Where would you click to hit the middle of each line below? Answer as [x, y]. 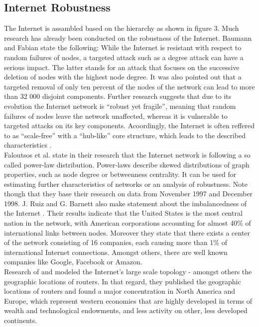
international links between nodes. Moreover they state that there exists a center [127, 232]
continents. [21, 320]
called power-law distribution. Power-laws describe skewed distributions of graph [127, 164]
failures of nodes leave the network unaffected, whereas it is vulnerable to [116, 116]
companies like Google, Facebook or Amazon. [73, 262]
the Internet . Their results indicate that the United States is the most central [123, 213]
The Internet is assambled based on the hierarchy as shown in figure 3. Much [122, 28]
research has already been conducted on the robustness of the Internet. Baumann [128, 38]
